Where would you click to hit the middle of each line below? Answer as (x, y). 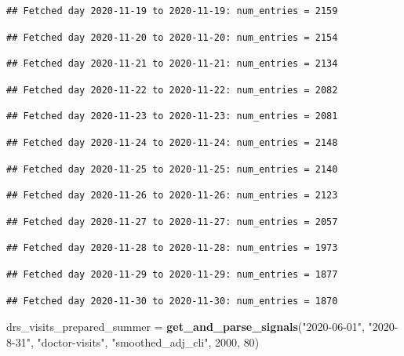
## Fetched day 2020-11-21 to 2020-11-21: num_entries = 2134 (172, 64)
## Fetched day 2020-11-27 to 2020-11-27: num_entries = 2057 (172, 222)
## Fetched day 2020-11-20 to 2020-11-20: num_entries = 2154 (172, 37)
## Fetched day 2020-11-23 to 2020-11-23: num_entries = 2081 (172, 116)
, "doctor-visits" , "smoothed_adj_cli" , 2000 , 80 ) (145, 341)
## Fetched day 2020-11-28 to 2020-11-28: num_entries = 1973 (172, 248)
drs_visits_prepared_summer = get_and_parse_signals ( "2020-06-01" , (186, 327)
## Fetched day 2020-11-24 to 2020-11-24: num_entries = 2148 (172, 142)
